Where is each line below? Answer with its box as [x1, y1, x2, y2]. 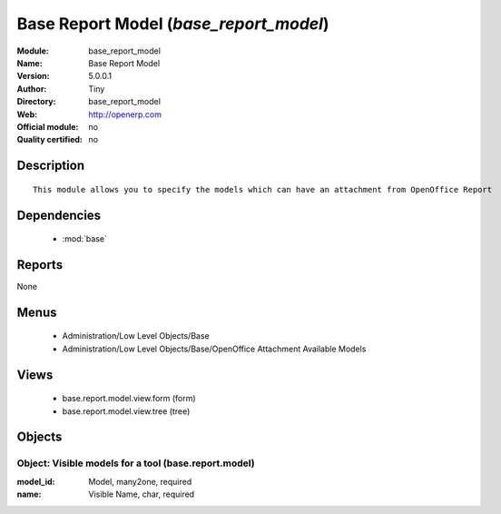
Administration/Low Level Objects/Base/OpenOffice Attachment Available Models [62, 343, 367, 354]
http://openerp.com [88, 109, 162, 120]
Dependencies [16, 207, 102, 222]
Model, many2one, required [88, 476, 192, 487]
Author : [16, 83, 47, 94]
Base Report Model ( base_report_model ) [16, 14, 329, 34]
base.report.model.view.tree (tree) [62, 405, 191, 417]
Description [16, 158, 85, 173]
